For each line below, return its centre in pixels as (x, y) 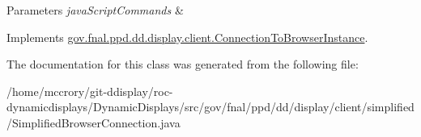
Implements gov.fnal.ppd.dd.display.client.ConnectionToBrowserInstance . (187, 37)
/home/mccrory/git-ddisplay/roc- (90, 91)
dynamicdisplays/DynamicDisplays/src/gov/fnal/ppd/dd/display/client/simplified (210, 107)
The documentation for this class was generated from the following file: (183, 64)
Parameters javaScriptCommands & (95, 10)
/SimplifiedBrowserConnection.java (94, 122)
